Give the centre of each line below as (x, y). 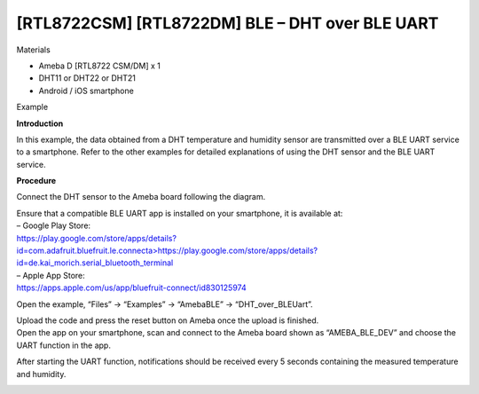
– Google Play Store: (54, 225)
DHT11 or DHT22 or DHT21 (87, 78)
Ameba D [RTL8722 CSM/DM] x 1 (100, 66)
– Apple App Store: (51, 275)
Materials (33, 50)
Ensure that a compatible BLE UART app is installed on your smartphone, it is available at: (180, 213)
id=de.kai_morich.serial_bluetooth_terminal (95, 263)
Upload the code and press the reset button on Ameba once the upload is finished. (168, 320)
